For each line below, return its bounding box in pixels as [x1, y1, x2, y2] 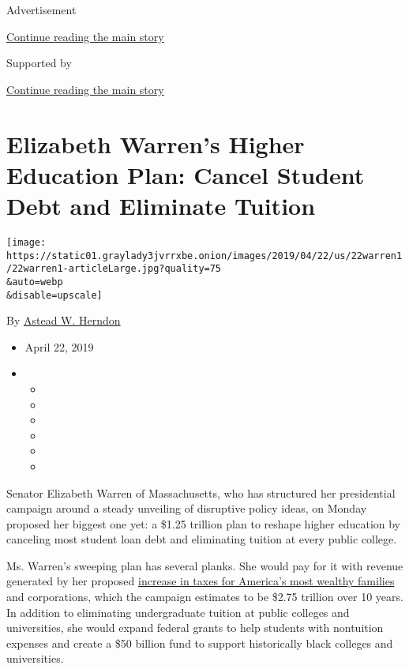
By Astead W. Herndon [6, 312, 121, 329]
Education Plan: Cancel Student [6, 158, 365, 190]
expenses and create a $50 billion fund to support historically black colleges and [6, 634, 393, 651]
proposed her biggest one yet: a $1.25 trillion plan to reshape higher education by [6, 515, 401, 532]
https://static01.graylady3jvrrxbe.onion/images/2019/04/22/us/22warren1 [6, 250, 403, 261]
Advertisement [6, 2, 77, 17]
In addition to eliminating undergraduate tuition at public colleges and [6, 603, 350, 620]
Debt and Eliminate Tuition [6, 189, 316, 221]
